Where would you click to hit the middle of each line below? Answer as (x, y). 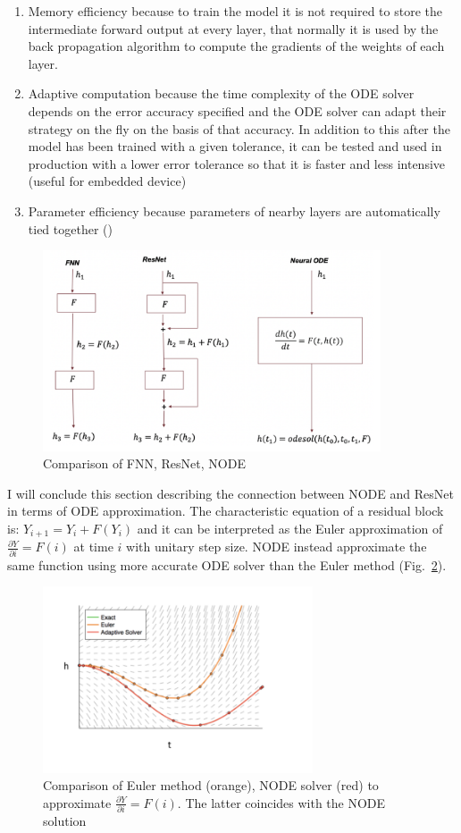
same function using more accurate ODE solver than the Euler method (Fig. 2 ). (227, 564)
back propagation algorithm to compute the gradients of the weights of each (236, 46)
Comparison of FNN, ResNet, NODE (144, 463)
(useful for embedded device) (107, 181)
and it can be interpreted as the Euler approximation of (290, 528)
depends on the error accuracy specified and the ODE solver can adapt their (237, 110)
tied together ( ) (70, 228)
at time (93, 547)
